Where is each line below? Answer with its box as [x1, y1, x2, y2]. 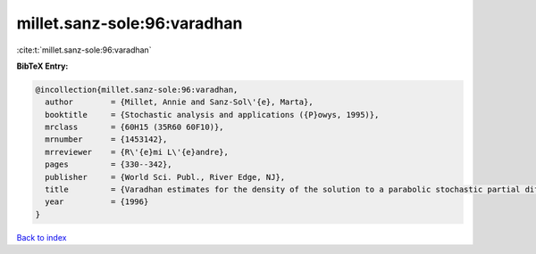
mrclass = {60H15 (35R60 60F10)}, [45, 122, 224, 133]
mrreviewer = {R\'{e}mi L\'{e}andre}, [45, 147, 230, 157]
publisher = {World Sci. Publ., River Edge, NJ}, [45, 172, 286, 182]
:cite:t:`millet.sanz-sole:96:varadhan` [16, 45, 152, 55]
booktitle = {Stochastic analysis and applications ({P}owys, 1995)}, [45, 110, 380, 119]
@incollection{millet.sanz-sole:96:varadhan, [35, 85, 239, 94]
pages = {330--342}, [45, 160, 173, 169]
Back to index [16, 232, 67, 242]
